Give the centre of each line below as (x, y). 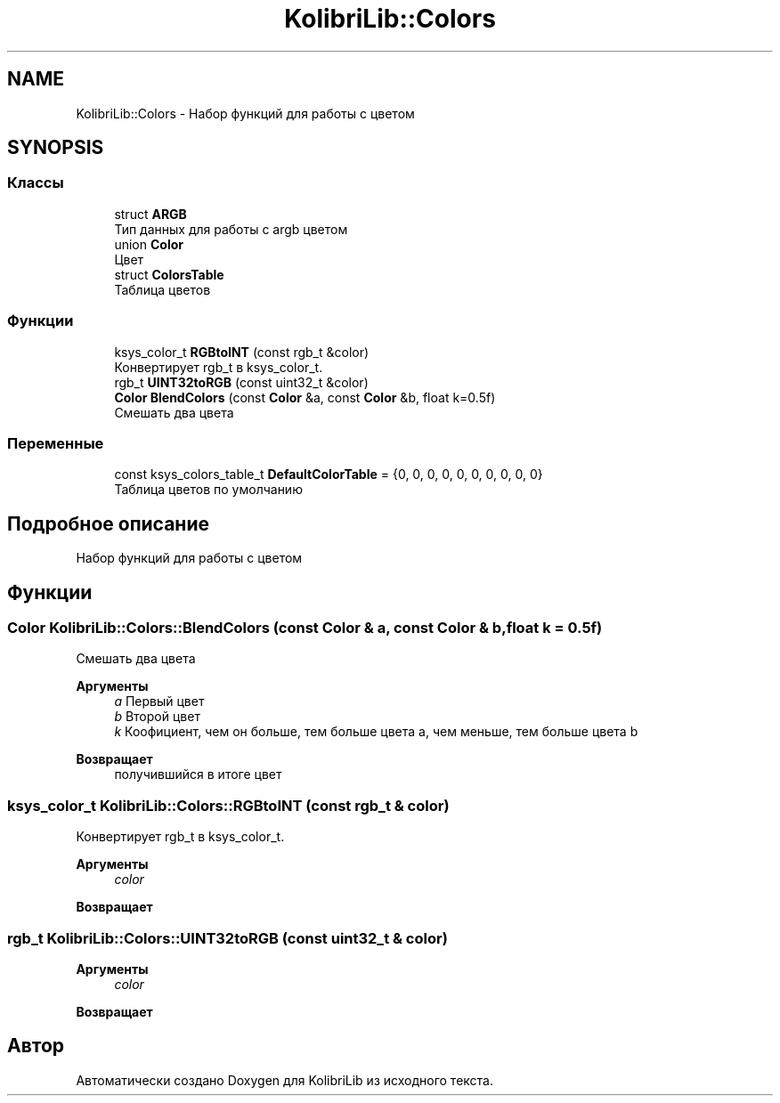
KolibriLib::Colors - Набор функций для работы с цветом (245, 113)
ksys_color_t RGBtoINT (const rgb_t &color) (242, 352)
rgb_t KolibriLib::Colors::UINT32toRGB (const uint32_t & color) (227, 938)
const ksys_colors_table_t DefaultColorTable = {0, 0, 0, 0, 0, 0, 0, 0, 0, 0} (329, 474)
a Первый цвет (159, 702)
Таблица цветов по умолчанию (208, 490)
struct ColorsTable (169, 274)
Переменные (56, 443)
